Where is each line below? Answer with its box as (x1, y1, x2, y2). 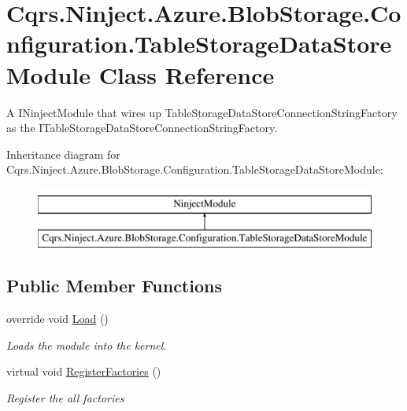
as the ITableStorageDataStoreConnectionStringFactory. (6, 119, 278, 136)
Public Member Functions (6, 273, 222, 298)
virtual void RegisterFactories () (6, 363, 161, 380)
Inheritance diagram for (6, 145, 120, 162)
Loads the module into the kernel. (6, 336, 167, 353)
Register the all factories (6, 390, 124, 406)
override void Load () (6, 310, 109, 327)
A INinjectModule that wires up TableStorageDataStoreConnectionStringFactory (6, 104, 398, 120)
